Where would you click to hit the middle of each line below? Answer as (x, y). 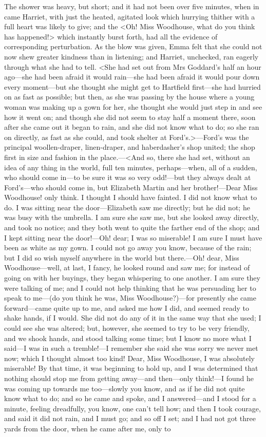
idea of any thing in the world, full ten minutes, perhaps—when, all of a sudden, (131, 167)
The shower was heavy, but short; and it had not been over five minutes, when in (132, 6)
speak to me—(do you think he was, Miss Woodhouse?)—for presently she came (130, 298)
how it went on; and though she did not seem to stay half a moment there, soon (130, 117)
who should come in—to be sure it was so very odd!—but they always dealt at (128, 177)
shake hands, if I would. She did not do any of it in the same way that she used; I (133, 318)
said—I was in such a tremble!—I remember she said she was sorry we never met (131, 348)
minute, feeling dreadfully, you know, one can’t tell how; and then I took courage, (132, 408)
